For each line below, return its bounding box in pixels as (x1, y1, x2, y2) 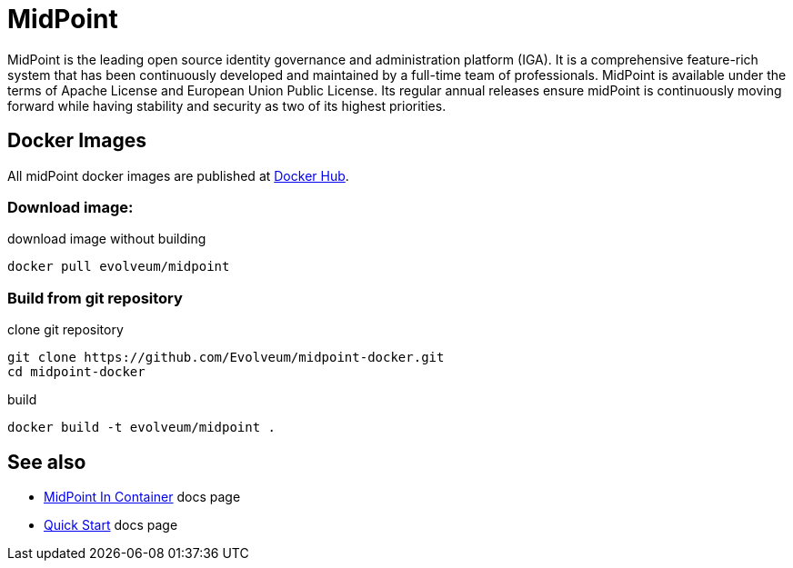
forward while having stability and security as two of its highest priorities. (7, 97, 447, 114)
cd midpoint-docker (7, 364, 146, 380)
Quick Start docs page (44, 516, 178, 533)
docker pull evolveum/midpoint (7, 259, 230, 274)
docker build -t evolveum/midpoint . (7, 420, 276, 435)
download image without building (7, 231, 206, 247)
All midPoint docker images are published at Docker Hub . (7, 167, 349, 184)
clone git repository (7, 322, 124, 338)
